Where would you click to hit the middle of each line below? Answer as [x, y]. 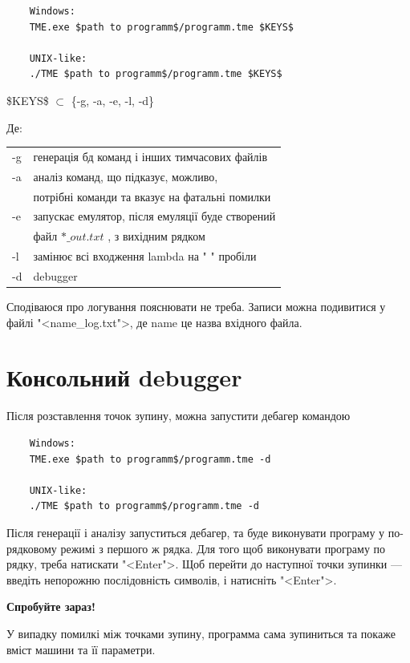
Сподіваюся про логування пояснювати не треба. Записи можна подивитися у [196, 307]
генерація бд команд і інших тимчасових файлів [150, 156]
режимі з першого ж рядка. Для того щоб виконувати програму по [223, 548]
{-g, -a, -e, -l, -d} [113, 100]
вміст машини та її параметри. [81, 649]
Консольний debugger [124, 377]
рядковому [32, 548]
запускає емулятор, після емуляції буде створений [154, 216]
